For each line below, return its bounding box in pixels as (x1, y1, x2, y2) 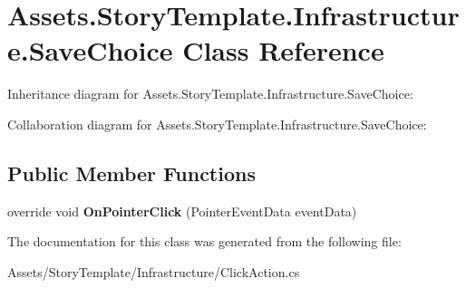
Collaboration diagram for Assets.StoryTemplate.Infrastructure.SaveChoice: (7, 114, 427, 133)
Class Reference (182, 32, 384, 69)
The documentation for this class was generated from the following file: (7, 232, 402, 251)
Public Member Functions (7, 158, 256, 187)
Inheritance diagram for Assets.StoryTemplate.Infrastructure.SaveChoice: (7, 84, 413, 103)
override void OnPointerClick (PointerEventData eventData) (7, 201, 357, 220)
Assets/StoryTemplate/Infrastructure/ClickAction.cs (7, 262, 300, 281)
